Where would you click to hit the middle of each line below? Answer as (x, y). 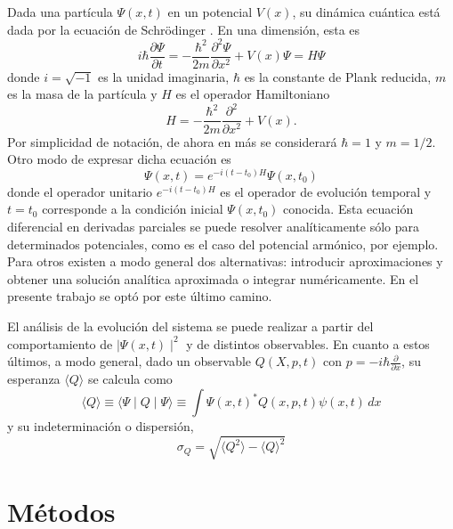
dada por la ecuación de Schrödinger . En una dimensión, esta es (184, 29)
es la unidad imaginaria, (164, 76)
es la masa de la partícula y (82, 94)
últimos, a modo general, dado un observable (129, 361)
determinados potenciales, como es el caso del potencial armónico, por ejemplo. (223, 244)
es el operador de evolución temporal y (326, 191)
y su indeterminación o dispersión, (101, 426)
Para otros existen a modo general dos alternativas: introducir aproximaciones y (225, 261)
